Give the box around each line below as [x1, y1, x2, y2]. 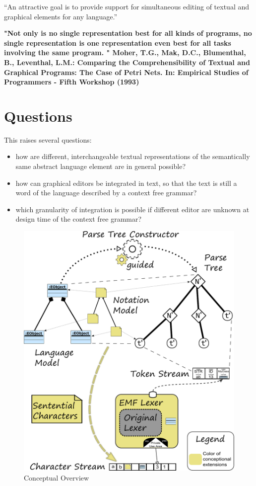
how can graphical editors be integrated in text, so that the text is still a [15, 177, 237, 188]
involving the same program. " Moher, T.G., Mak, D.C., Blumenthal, [4, 47, 246, 58]
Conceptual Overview [24, 473, 89, 483]
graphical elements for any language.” [4, 11, 118, 21]
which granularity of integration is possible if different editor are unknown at [15, 204, 250, 214]
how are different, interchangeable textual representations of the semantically [15, 151, 250, 162]
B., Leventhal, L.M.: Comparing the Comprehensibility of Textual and [4, 57, 250, 67]
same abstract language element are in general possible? [15, 161, 186, 171]
